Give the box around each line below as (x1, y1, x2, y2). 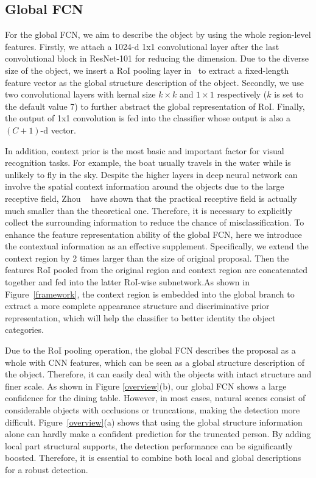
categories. (5, 323, 44, 336)
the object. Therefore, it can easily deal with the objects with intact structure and (5, 368, 312, 380)
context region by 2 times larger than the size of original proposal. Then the (5, 251, 289, 264)
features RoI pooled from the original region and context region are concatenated (5, 263, 308, 276)
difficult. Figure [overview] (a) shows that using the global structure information (5, 415, 303, 428)
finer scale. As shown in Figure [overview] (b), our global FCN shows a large (5, 379, 287, 392)
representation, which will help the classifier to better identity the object (5, 311, 276, 324)
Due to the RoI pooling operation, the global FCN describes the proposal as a (5, 344, 296, 357)
